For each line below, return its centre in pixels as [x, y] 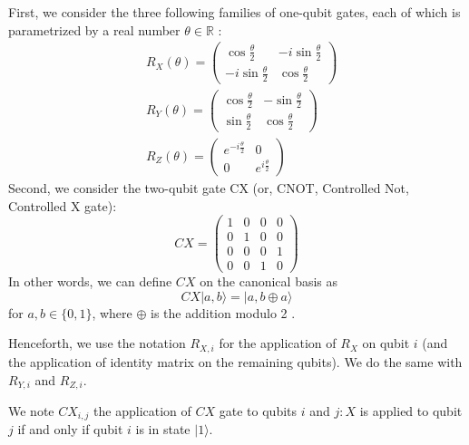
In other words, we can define [90, 281]
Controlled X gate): [63, 205]
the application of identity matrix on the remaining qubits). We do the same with [235, 361]
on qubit [386, 343]
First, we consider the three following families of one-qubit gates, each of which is [234, 12]
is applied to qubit [411, 410]
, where [112, 312]
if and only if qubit [70, 429]
